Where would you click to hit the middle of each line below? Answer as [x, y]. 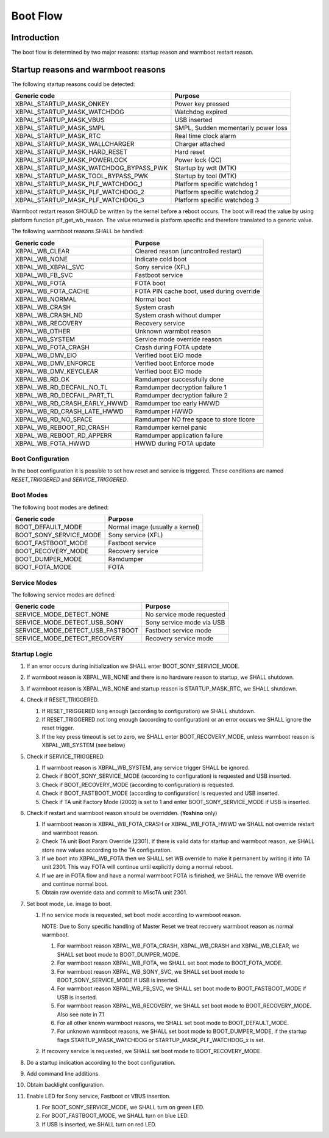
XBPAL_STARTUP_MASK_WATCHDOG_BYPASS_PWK [91, 168]
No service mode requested [185, 615]
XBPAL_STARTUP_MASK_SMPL [60, 128]
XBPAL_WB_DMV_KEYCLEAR [57, 371]
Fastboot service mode [179, 631]
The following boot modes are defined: [60, 507]
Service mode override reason [179, 339]
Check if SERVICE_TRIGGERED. [65, 756]
